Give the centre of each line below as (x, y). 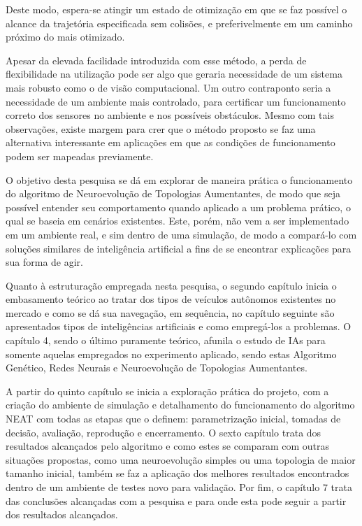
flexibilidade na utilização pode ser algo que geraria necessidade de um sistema (174, 74)
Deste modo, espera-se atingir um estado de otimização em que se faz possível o (176, 9)
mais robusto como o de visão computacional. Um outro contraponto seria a (168, 87)
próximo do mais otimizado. (65, 37)
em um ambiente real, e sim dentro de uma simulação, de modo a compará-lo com (181, 234)
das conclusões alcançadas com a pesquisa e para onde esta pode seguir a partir (176, 500)
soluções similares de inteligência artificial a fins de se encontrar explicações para (179, 248)
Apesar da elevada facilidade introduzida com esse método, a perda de (156, 60)
